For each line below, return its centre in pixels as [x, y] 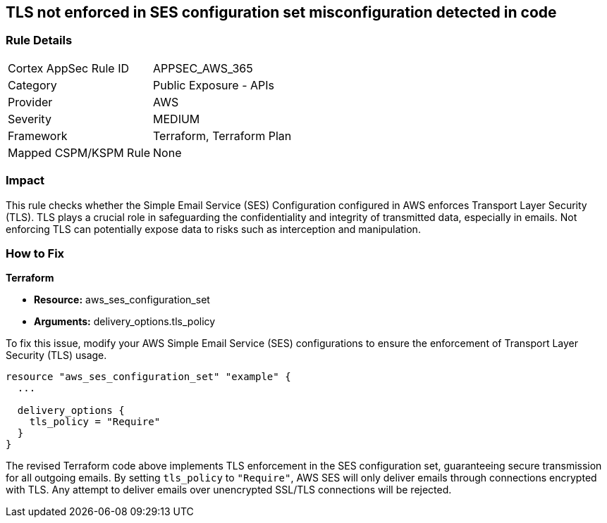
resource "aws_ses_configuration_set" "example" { [148, 377]
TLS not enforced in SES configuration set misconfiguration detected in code [281, 12]
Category [32, 85]
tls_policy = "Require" [95, 422]
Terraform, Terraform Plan [222, 136]
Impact [25, 181]
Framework [38, 136]
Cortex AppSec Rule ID [69, 68]
